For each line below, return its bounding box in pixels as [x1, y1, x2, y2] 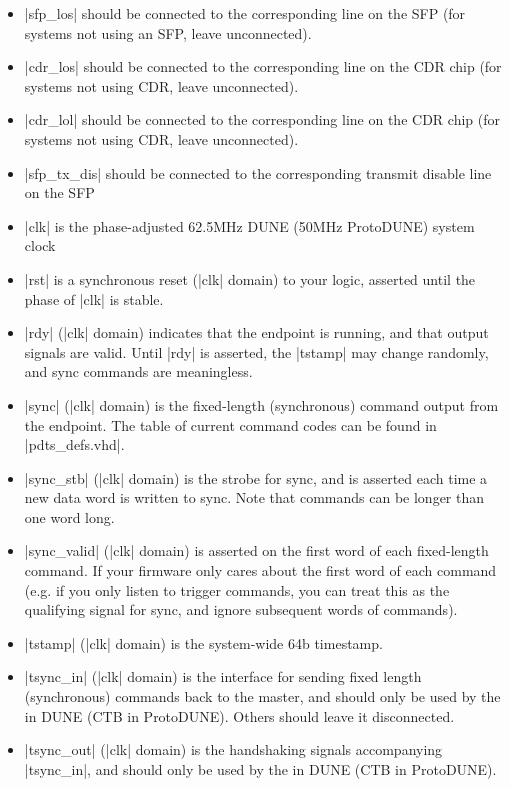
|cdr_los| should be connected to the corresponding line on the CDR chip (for [24, 56, 502, 77]
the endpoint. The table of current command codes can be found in [24, 414, 437, 435]
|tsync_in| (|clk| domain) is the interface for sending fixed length [24, 666, 422, 687]
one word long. [24, 506, 115, 527]
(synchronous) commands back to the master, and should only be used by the [24, 686, 501, 707]
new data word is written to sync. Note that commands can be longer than [24, 487, 485, 508]
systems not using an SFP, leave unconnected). [24, 22, 312, 43]
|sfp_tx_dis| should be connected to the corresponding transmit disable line [24, 162, 492, 183]
